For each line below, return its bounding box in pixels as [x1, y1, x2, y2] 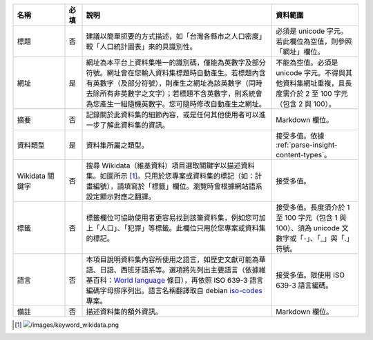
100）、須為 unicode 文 [275, 223, 349, 232]
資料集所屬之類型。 [86, 141, 149, 150]
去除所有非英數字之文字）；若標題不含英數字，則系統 [86, 89, 256, 98]
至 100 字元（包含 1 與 [275, 213, 347, 222]
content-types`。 [275, 150, 332, 159]
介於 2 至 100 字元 [289, 89, 348, 98]
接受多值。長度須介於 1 [275, 203, 350, 212]
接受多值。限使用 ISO [275, 270, 345, 279]
